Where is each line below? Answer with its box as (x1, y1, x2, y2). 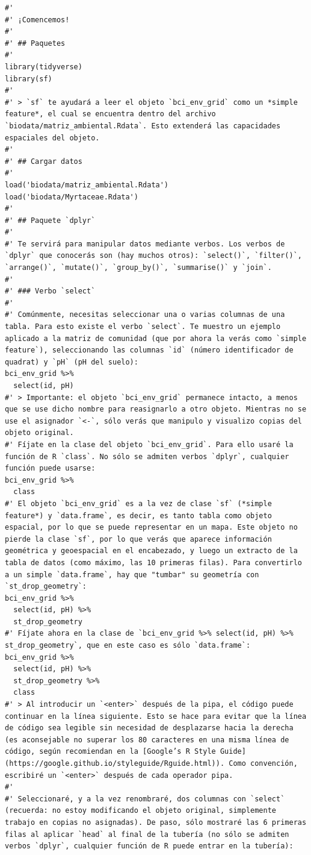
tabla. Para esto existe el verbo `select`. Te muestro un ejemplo (5, 322, 281, 331)
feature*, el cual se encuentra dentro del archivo (5, 110, 216, 119)
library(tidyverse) (5, 62, 82, 71)
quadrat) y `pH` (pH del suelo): (5, 357, 138, 366)
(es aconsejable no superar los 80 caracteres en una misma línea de (5, 735, 289, 744)
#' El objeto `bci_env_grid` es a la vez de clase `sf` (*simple (5, 499, 272, 508)
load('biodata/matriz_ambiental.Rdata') (5, 180, 169, 189)
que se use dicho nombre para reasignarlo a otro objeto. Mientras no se (5, 405, 307, 414)
